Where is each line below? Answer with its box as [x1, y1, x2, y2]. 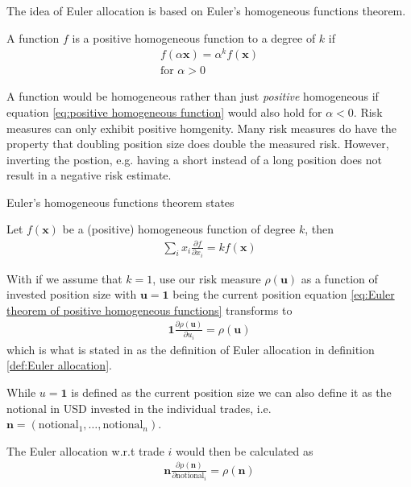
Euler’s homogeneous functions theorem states [6, 193, 235, 210]
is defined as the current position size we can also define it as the [71, 383, 392, 400]
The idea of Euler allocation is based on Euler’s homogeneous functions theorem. [6, 2, 406, 19]
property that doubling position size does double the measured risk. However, [6, 135, 389, 152]
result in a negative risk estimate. [6, 167, 172, 184]
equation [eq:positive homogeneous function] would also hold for [6, 103, 322, 120]
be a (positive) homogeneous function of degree [62, 221, 296, 237]
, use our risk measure [152, 270, 261, 287]
